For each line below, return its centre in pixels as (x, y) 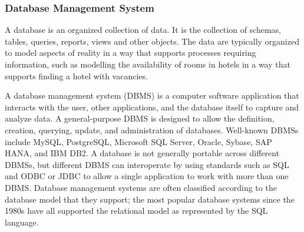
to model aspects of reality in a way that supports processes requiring (130, 53)
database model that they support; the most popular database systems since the (150, 199)
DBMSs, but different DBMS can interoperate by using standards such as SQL (147, 164)
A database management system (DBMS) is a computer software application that (152, 95)
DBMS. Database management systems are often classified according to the (141, 187)
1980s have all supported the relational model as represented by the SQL (136, 211)
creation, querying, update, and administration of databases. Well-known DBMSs (152, 130)
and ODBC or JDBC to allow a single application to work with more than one (147, 176)
